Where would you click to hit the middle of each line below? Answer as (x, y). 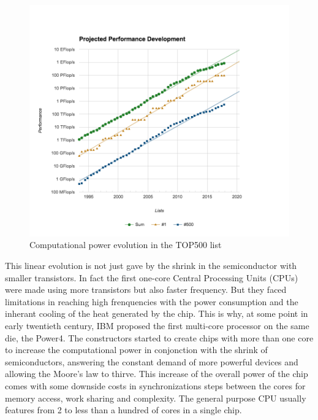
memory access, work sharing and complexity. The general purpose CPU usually (156, 398)
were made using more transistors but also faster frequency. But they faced (146, 290)
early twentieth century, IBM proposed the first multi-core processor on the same (157, 326)
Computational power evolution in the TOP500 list (126, 245)
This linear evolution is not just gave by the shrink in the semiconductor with (151, 266)
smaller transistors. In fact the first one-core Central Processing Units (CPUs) (152, 277)
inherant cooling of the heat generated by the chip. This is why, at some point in (157, 313)
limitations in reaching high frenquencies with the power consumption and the (152, 301)
